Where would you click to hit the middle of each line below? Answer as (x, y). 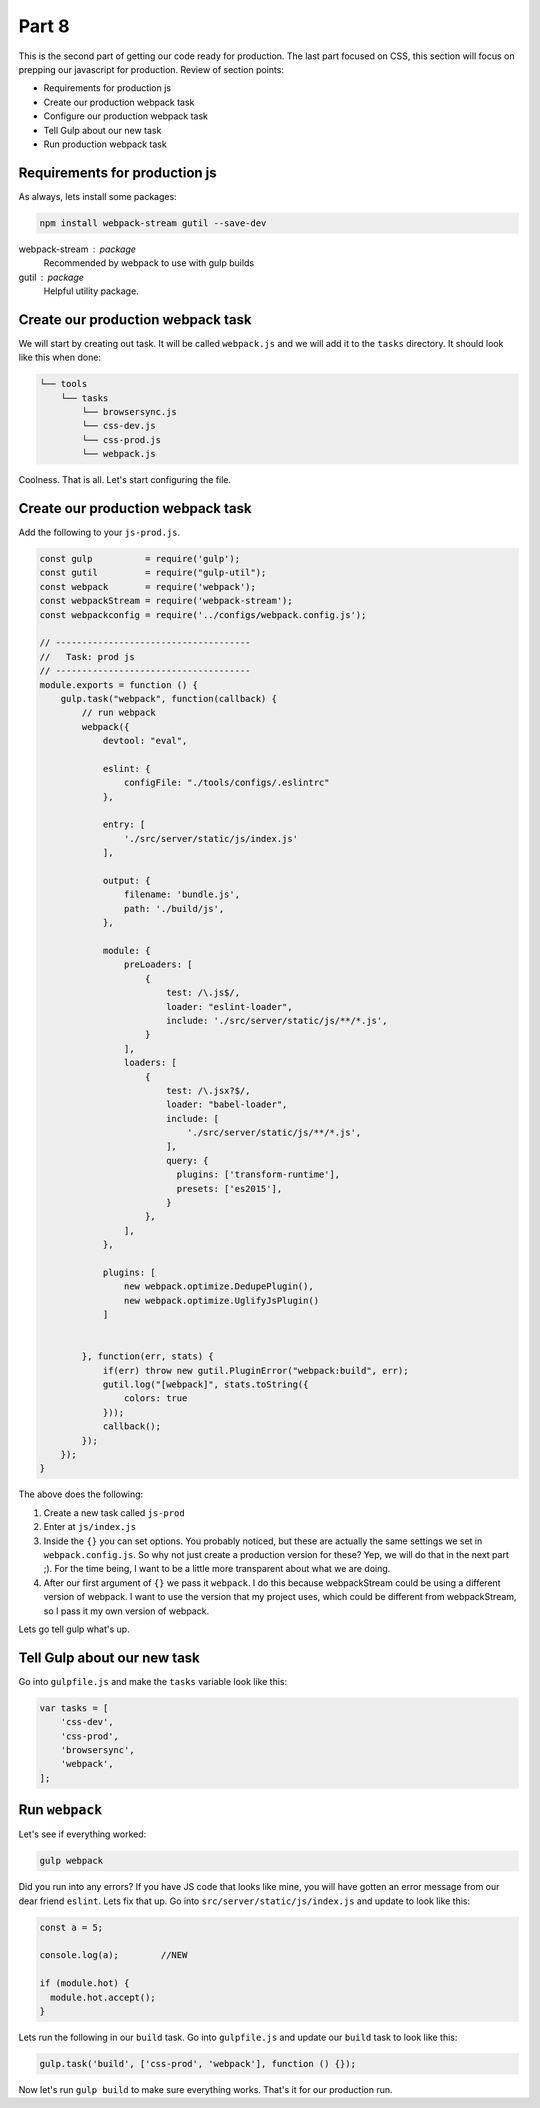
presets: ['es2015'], (229, 1188)
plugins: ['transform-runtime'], (258, 1174)
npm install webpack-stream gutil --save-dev (153, 223)
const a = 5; (71, 1927)
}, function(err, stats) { (147, 1356)
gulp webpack (71, 1861)
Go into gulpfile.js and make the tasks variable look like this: (153, 1681)
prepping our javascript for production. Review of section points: (151, 69)
